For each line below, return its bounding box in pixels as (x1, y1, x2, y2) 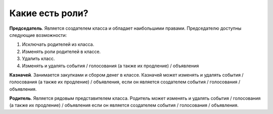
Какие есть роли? (9, 8, 88, 19)
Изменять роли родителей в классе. (22, 48, 101, 54)
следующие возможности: (9, 32, 67, 38)
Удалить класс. (22, 55, 55, 62)
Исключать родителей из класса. (22, 41, 95, 47)
